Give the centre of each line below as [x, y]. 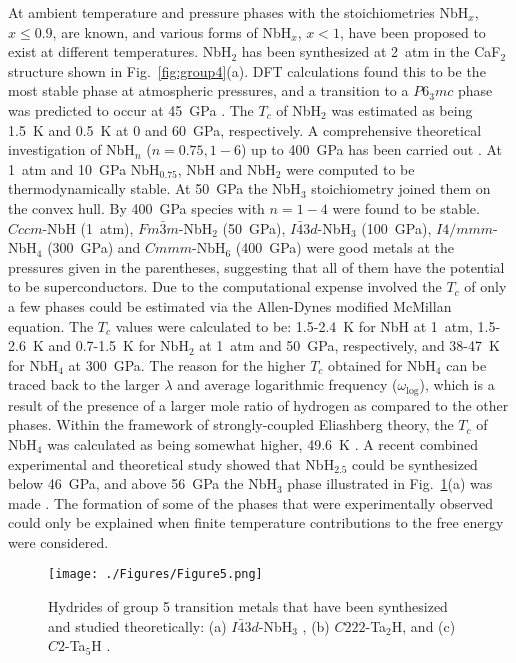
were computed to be [350, 168]
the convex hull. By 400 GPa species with [136, 207]
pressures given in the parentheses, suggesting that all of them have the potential [256, 266]
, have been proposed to [412, 31]
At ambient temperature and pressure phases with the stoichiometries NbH [238, 12]
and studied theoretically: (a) [137, 625]
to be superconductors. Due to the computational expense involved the [225, 286]
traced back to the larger [84, 384]
